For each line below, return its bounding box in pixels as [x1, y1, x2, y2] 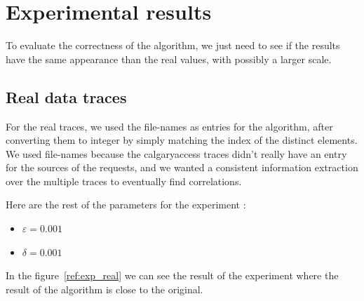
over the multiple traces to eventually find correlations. [6, 173, 242, 188]
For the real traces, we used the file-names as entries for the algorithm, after [6, 119, 333, 133]
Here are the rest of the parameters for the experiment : [6, 197, 246, 212]
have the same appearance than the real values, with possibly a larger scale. [6, 51, 332, 66]
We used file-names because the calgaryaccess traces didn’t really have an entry [6, 146, 347, 161]
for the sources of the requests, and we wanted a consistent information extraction [6, 160, 358, 175]
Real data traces [6, 86, 127, 107]
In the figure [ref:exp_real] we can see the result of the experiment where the [6, 268, 339, 283]
